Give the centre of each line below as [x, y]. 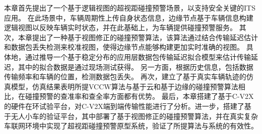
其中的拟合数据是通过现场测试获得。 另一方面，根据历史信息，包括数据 [136, 66]
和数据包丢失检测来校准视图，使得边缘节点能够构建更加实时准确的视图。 [124, 47]
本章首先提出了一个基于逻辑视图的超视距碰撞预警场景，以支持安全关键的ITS [130, 8]
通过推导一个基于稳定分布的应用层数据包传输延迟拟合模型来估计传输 [138, 56]
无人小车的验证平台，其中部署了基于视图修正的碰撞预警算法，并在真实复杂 [134, 116]
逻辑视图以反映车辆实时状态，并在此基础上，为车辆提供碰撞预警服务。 [120, 27]
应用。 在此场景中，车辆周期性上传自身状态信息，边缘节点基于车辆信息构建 [129, 17]
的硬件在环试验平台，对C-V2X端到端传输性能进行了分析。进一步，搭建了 [124, 106]
